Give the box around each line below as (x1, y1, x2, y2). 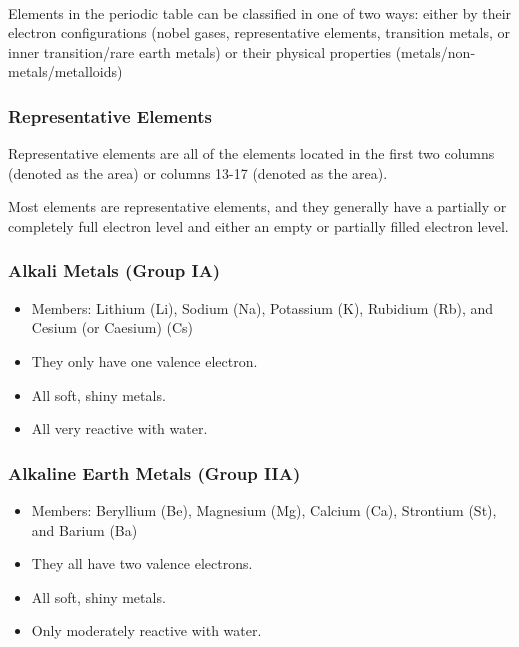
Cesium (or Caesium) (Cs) (31, 317, 194, 338)
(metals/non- (395, 41, 476, 62)
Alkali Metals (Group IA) (8, 258, 221, 283)
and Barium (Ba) (31, 519, 138, 540)
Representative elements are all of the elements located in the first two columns (8, 143, 495, 164)
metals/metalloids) (8, 61, 123, 82)
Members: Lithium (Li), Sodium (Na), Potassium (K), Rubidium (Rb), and (31, 297, 494, 318)
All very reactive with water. (31, 418, 208, 439)
